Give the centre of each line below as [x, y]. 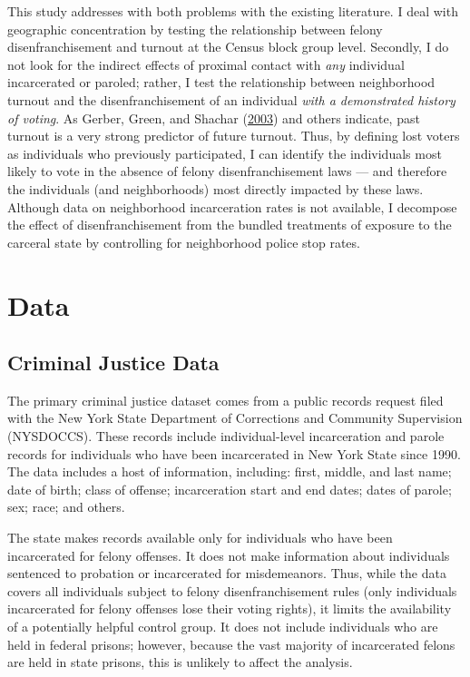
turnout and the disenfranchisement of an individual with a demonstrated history [231, 99]
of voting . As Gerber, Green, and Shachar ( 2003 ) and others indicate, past [214, 118]
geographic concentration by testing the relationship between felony [195, 29]
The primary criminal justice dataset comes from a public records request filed [225, 400]
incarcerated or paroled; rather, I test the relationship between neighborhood [221, 82]
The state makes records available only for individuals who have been [200, 538]
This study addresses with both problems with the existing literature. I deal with [233, 11]
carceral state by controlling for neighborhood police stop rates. [184, 242]
